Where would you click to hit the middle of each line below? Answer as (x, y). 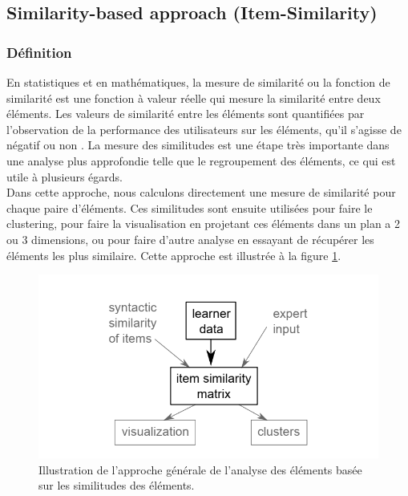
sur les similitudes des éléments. (117, 485)
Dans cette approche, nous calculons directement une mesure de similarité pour (201, 192)
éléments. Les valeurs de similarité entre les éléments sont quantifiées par (186, 114)
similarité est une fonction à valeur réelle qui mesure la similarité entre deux (194, 98)
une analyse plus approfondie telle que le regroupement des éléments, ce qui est (201, 160)
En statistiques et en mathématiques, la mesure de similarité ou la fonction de (198, 82)
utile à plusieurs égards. (65, 176)
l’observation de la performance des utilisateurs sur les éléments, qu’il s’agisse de (204, 129)
